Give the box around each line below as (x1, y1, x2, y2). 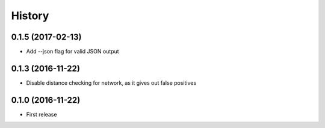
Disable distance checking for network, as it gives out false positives (26, 79, 197, 87)
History (11, 9, 49, 22)
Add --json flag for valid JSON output (26, 48, 120, 55)
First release (26, 111, 57, 118)
